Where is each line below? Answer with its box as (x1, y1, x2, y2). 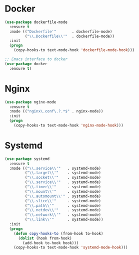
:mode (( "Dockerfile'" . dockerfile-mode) (9, 29, 112, 34)
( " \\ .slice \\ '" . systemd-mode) (24, 198, 101, 203)
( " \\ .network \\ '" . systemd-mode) (24, 212, 101, 217)
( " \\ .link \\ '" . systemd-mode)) (24, 217, 103, 222)
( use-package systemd (4, 156, 50, 161)
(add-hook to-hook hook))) (22, 240, 79, 245)
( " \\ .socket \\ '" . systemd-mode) (24, 175, 101, 180)
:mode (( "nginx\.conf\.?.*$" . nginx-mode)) (9, 109, 103, 114)
